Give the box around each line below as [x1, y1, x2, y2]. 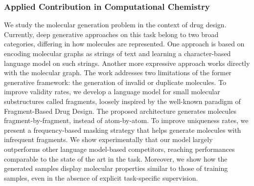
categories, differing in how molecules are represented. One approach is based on [4, 39, 245, 49]
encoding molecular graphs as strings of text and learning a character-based [4, 48, 231, 58]
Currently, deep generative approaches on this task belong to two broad [4, 29, 219, 39]
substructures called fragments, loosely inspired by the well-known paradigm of [4, 96, 241, 106]
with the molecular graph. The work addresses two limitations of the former [4, 67, 231, 78]
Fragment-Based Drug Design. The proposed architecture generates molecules [4, 105, 237, 116]
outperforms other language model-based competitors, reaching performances [4, 144, 235, 154]
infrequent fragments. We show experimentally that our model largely [4, 134, 213, 145]
